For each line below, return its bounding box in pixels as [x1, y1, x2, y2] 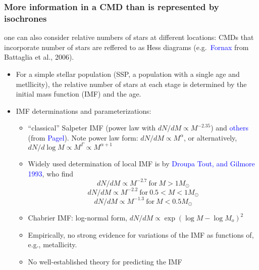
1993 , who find [28, 168, 74, 178]
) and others [211, 122, 248, 133]
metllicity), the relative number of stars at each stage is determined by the [16, 78, 247, 89]
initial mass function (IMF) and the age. [16, 88, 141, 99]
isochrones [4, 12, 47, 24]
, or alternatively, [184, 132, 237, 143]
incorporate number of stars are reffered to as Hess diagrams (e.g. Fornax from [4, 41, 249, 52]
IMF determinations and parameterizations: [16, 105, 151, 116]
